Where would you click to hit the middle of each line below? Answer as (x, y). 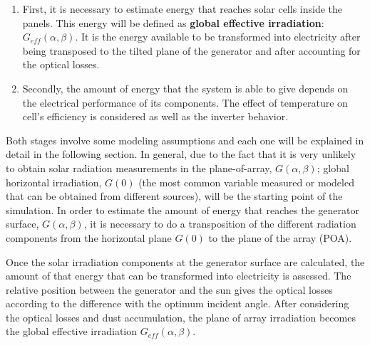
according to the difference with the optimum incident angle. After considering (178, 303)
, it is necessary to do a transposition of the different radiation (220, 224)
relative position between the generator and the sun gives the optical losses (169, 289)
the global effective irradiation (72, 331)
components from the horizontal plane (89, 237)
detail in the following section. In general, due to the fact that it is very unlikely (181, 154)
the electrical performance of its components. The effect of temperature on (185, 102)
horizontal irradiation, (54, 182)
